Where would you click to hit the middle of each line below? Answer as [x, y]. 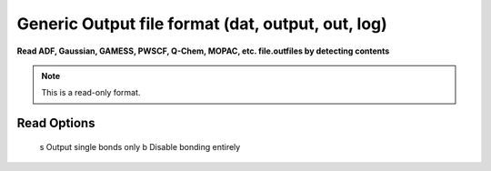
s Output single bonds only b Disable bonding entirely [140, 146]
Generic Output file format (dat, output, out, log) [202, 24]
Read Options [56, 123]
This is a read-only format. [91, 93]
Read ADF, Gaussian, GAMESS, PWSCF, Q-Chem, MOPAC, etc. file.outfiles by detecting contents [203, 51]
